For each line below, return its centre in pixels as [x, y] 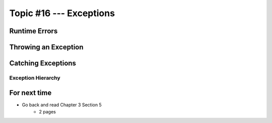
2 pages [48, 112]
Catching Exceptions [43, 63]
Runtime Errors [33, 31]
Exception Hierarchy [35, 78]
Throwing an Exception [46, 47]
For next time [30, 93]
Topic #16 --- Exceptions [62, 13]
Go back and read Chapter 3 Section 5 [62, 105]
